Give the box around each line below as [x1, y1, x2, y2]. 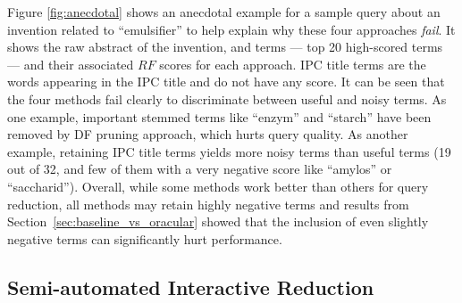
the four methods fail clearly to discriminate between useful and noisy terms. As [7, 89, 447, 108]
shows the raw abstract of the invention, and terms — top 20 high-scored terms [7, 37, 443, 56]
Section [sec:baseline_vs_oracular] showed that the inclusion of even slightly [7, 212, 429, 231]
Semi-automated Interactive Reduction [7, 273, 374, 300]
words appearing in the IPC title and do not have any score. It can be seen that [7, 72, 445, 91]
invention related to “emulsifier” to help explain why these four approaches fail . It [7, 20, 456, 38]
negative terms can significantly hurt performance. [7, 229, 282, 248]
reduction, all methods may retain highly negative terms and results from [7, 194, 409, 213]
